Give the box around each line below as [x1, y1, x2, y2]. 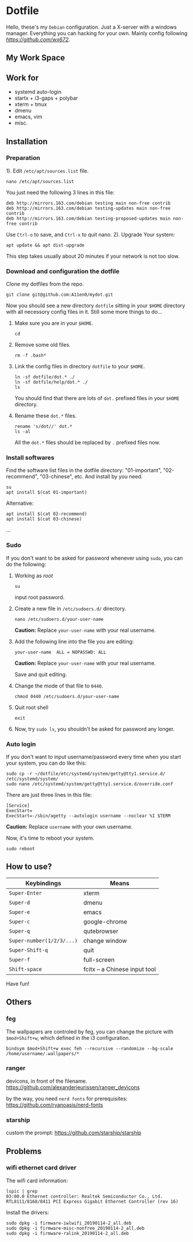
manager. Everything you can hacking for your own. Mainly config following [6, 29, 188, 36]
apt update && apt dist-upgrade [6, 242, 85, 248]
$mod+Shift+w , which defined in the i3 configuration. [6, 1034, 130, 1041]
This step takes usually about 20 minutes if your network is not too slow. [6, 252, 180, 259]
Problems [6, 1146, 42, 1156]
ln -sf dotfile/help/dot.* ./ [14, 379, 89, 385]
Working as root [14, 572, 54, 579]
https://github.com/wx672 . [6, 36, 71, 43]
